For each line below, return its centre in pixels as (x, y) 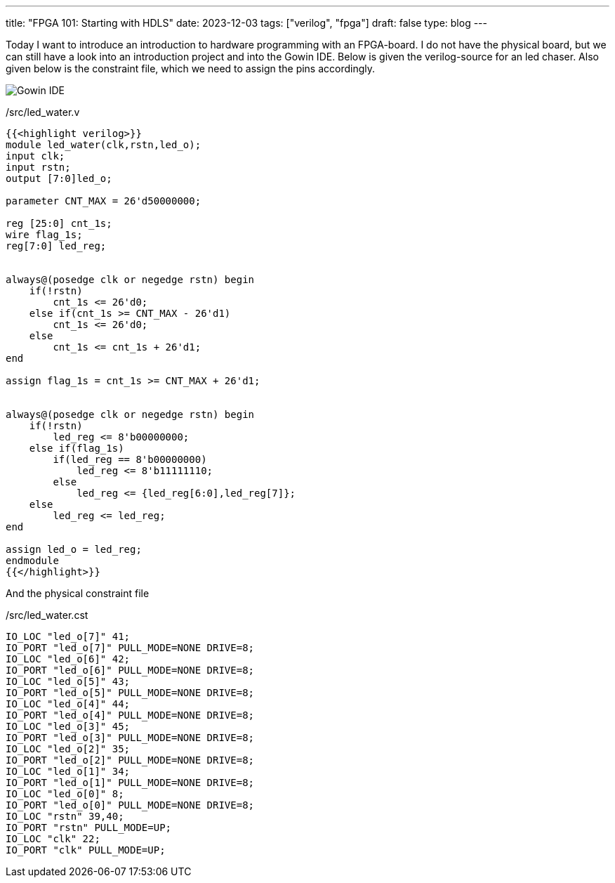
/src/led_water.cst (47, 615)
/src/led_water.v (43, 112)
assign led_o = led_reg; (74, 549)
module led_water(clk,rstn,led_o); (104, 145)
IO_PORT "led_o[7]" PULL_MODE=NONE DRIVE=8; (130, 648)
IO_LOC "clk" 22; (53, 839)
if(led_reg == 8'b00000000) (130, 459)
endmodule (32, 561)
